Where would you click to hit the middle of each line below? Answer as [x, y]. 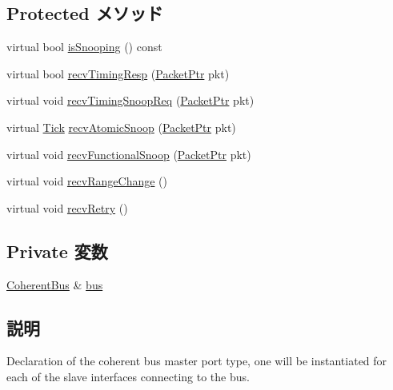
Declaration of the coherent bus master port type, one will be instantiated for [197, 361]
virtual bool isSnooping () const [84, 47]
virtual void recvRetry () [67, 207]
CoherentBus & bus [55, 284]
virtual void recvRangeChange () [87, 181]
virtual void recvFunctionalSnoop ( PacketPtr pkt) [129, 154]
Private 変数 [57, 251]
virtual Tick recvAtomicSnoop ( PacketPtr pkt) [121, 127]
